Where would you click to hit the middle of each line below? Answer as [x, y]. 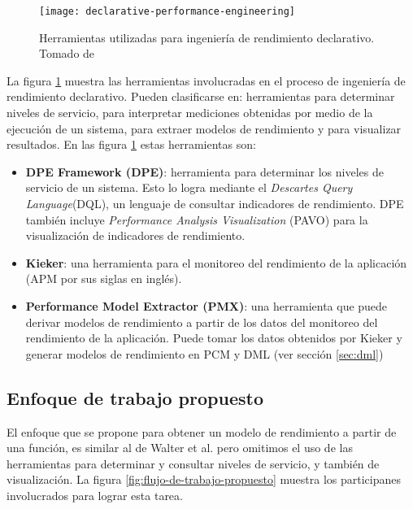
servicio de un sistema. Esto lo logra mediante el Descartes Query [189, 187]
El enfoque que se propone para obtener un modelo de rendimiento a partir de [202, 431]
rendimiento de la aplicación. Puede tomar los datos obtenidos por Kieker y [214, 338]
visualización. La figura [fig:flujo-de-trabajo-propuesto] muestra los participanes [204, 479]
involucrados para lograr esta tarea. [95, 495]
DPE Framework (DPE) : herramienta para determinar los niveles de [204, 171]
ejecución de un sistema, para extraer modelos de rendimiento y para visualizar [204, 128]
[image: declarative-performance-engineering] [167, 11]
